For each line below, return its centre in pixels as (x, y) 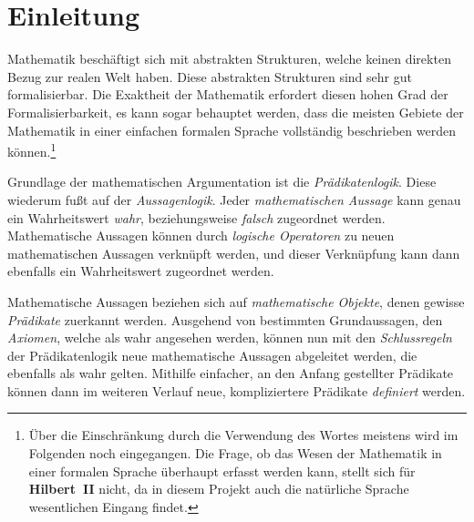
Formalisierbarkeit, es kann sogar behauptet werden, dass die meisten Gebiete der (236, 112)
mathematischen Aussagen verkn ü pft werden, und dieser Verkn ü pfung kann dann (234, 253)
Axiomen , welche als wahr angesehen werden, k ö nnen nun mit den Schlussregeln (230, 338)
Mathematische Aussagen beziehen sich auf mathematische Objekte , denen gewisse (236, 301)
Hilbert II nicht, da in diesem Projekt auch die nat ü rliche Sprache (219, 489)
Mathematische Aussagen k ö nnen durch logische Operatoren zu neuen (201, 235)
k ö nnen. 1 (32, 150)
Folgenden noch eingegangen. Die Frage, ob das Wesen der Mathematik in (235, 453)
